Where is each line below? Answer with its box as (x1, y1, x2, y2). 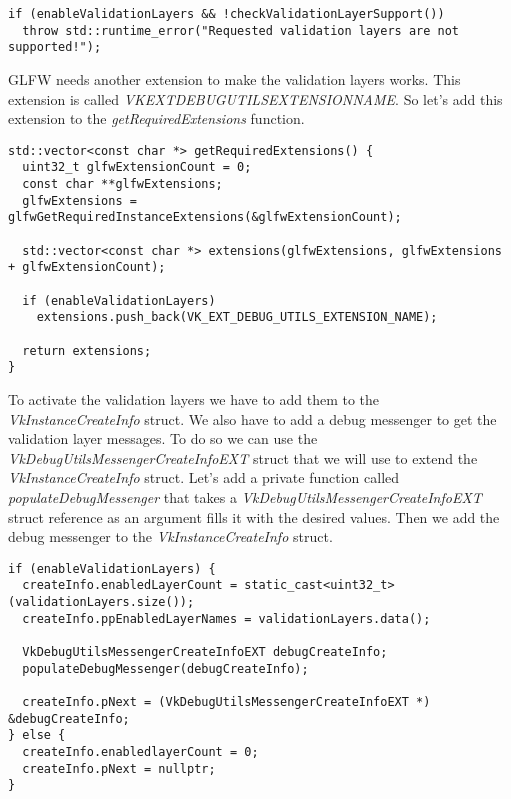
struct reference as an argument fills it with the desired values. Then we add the (8, 506, 500, 527)
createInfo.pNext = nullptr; (22, 761, 216, 776)
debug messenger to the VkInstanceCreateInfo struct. (8, 526, 333, 547)
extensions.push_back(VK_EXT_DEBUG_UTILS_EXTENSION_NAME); (36, 310, 438, 325)
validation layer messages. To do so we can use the (8, 428, 318, 449)
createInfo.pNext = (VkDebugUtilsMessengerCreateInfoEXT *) (22, 694, 431, 709)
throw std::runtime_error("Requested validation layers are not (22, 23, 460, 38)
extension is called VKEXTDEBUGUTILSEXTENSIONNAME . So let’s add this (8, 88, 503, 109)
